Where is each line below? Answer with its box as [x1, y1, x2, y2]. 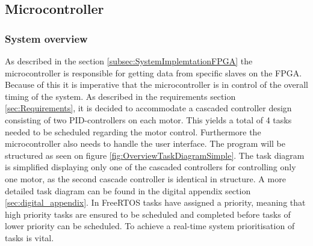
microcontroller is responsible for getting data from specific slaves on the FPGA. [5, 66, 302, 79]
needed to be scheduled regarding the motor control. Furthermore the [5, 125, 261, 138]
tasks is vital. [5, 231, 54, 244]
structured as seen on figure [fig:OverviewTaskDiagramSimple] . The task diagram [5, 149, 305, 161]
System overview [5, 31, 88, 46]
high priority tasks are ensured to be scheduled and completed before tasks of [5, 208, 291, 220]
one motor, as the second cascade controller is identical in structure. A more [5, 172, 286, 185]
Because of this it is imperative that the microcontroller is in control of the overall [5, 78, 308, 91]
